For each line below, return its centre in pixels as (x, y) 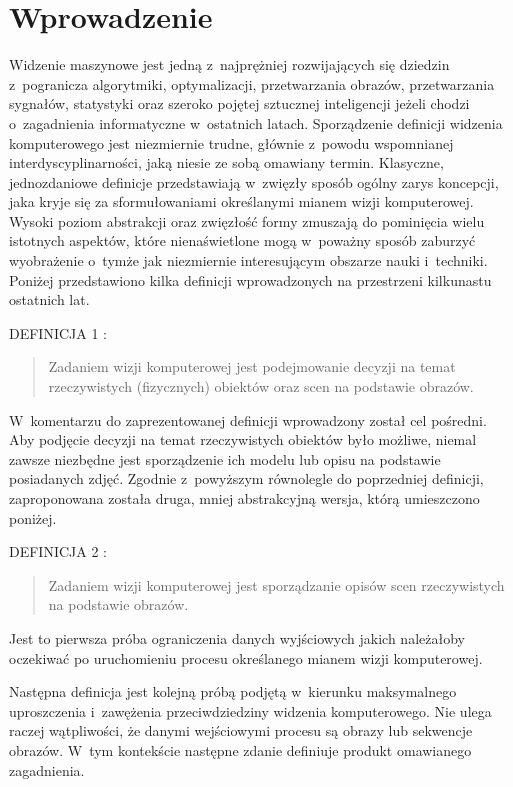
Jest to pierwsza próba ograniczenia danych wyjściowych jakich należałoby (237, 637)
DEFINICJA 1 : (58, 332)
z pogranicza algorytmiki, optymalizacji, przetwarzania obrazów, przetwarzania (252, 83)
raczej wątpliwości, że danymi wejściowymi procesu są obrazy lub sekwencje (241, 730)
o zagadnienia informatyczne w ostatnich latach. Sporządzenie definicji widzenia (256, 122)
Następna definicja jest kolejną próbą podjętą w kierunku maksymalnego (233, 691)
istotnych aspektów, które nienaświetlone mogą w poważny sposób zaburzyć (242, 240)
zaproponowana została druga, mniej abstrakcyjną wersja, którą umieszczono (244, 498)
